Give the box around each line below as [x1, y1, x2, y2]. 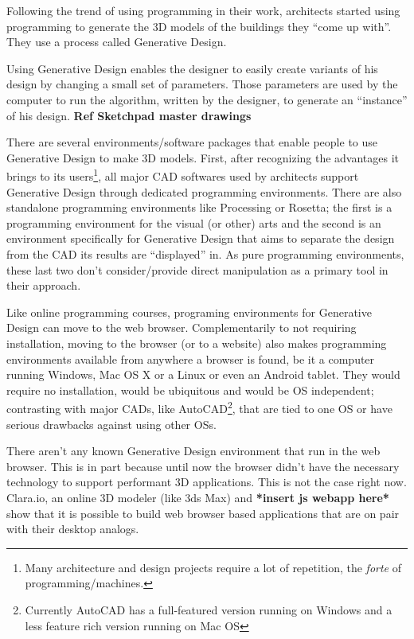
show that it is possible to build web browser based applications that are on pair [6, 505, 400, 521]
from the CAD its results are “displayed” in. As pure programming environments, [6, 245, 404, 262]
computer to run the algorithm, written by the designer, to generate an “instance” [6, 91, 408, 107]
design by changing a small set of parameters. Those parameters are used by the [6, 76, 398, 92]
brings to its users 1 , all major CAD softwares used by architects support [6, 166, 359, 184]
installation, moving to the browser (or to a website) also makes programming [6, 334, 387, 351]
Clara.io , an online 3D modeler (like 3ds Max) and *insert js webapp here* [6, 489, 389, 505]
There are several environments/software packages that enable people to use [6, 134, 378, 150]
